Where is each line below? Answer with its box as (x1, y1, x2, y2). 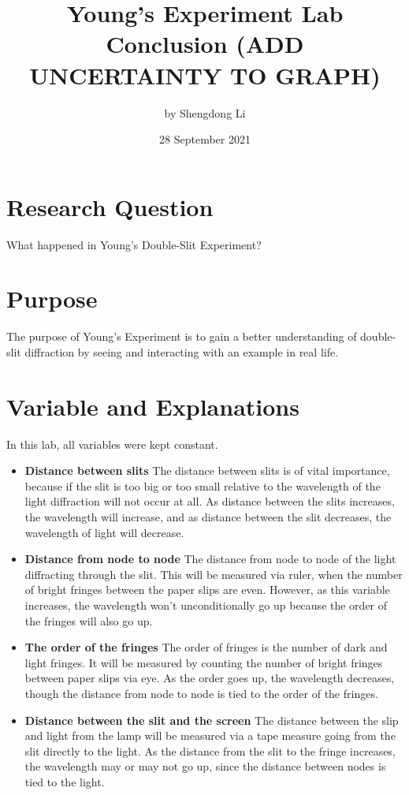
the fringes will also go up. (24, 612, 153, 629)
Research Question (6, 190, 214, 222)
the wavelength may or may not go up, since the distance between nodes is (24, 758, 386, 774)
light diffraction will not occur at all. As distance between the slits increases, (24, 493, 395, 509)
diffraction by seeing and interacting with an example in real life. (24, 343, 339, 360)
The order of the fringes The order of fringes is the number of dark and (24, 639, 388, 655)
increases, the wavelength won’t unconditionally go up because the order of (24, 597, 388, 613)
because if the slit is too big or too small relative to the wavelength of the (24, 477, 381, 494)
